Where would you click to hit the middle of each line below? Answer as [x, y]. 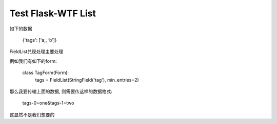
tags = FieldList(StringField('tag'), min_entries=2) [87, 80]
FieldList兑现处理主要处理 [36, 52]
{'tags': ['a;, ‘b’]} [39, 40]
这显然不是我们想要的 [32, 114]
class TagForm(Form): [46, 73]
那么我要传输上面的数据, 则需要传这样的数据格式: [61, 91]
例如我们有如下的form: [33, 61]
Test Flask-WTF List [53, 13]
